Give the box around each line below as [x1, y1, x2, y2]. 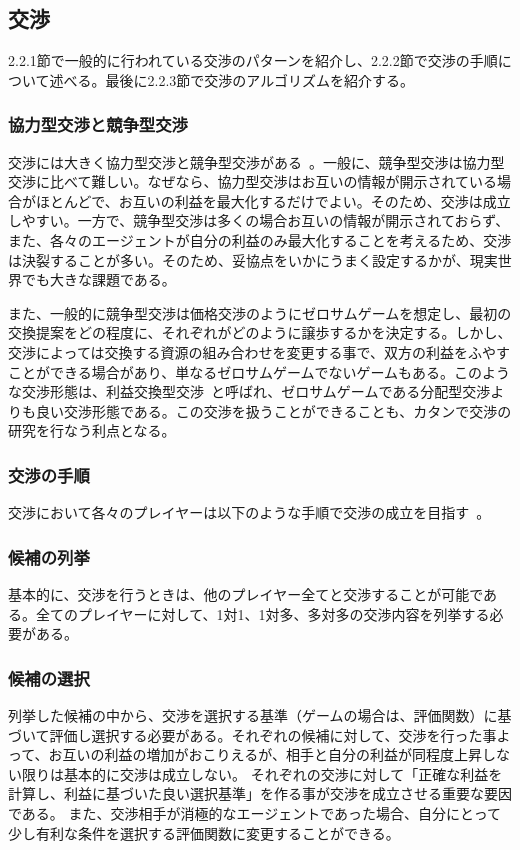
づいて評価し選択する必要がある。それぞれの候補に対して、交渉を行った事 [8, 724, 497, 745]
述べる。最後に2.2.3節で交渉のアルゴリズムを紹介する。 [49, 69, 414, 90]
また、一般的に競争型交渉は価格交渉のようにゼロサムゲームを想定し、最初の [8, 302, 512, 323]
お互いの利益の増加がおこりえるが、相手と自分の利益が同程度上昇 [48, 744, 482, 765]
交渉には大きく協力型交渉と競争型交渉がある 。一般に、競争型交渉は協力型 [8, 151, 505, 172]
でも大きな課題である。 [21, 269, 176, 290]
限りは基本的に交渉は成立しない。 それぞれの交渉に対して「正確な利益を [21, 763, 503, 784]
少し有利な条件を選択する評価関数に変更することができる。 [8, 822, 400, 843]
